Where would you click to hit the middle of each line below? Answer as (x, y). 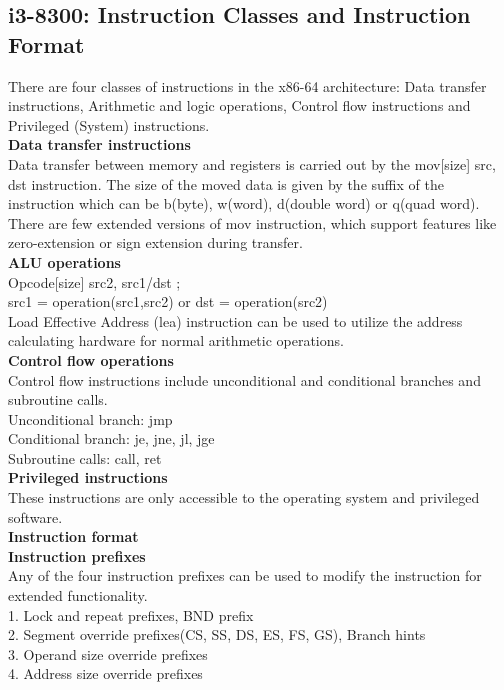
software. (35, 516)
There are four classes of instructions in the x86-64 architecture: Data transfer (247, 85)
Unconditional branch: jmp (90, 418)
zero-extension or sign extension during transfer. (155, 242)
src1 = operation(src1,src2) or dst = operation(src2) (168, 301)
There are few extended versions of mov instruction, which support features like (252, 222)
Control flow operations (91, 359)
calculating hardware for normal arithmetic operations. (176, 340)
